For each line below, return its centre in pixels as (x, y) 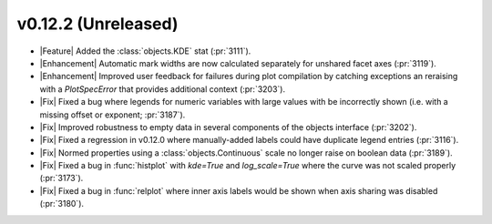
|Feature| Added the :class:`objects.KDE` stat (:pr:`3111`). (145, 51)
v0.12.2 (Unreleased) (97, 24)
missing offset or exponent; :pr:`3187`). (113, 115)
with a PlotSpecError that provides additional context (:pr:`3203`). (163, 89)
